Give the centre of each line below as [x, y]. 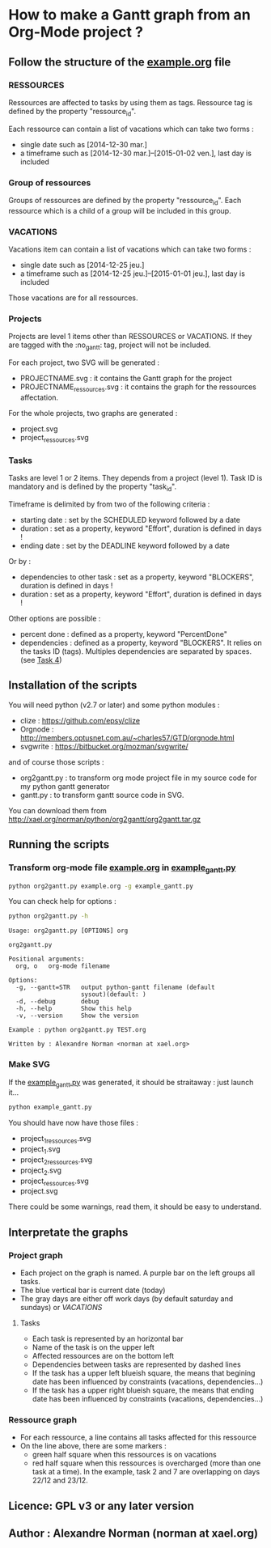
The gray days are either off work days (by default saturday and [127, 1299]
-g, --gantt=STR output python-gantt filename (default [116, 988]
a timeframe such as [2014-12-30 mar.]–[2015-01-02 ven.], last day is [136, 153]
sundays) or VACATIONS [61, 1307]
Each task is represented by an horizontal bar [108, 1338]
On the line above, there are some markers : [93, 1446]
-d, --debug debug [57, 1002]
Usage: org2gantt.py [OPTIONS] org [68, 931]
